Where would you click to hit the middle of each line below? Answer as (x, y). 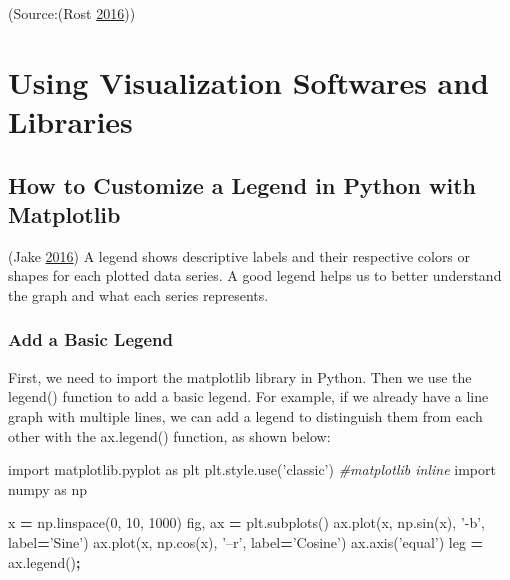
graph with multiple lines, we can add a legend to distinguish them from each (245, 415)
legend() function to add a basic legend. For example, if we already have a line (248, 396)
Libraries (70, 120)
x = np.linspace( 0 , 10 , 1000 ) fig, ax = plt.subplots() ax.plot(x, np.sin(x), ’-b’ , (247, 522)
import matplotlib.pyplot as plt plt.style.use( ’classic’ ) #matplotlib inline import (252, 469)
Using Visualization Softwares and (249, 81)
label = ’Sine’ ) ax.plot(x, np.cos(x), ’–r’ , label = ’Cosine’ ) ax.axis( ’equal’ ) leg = (246, 541)
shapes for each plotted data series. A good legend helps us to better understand (255, 275)
